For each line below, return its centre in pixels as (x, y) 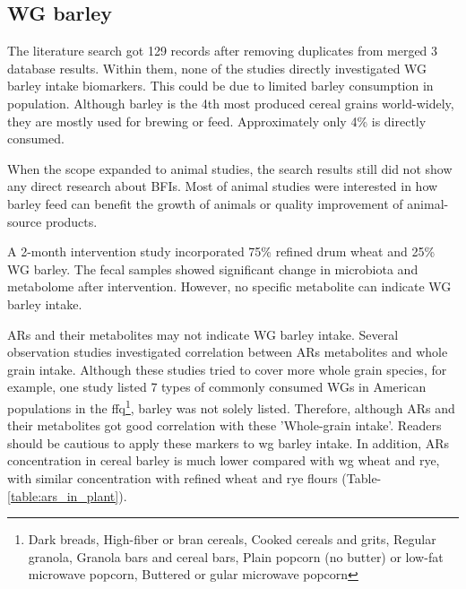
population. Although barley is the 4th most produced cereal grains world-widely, (231, 103)
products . (71, 221)
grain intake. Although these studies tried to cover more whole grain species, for (227, 369)
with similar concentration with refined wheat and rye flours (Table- (194, 477)
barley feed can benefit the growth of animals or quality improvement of (205, 203)
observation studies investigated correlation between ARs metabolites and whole (228, 352)
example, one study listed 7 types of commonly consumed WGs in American (217, 387)
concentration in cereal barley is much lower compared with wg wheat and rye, (224, 460)
